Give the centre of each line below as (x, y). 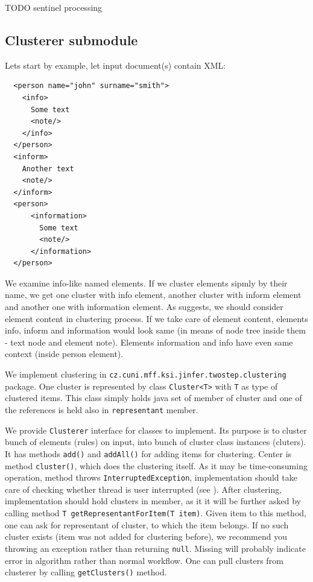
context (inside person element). (64, 354)
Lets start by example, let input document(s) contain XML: (115, 65)
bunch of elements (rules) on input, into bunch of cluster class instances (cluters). (156, 442)
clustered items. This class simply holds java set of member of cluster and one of (153, 398)
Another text (48, 169)
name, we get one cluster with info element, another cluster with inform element (153, 295)
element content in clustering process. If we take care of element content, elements (156, 318)
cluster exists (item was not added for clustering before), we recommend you (146, 536)
